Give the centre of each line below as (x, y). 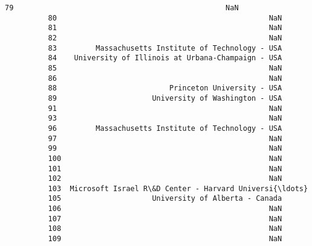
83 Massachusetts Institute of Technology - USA (165, 48)
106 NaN (165, 209)
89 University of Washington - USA (165, 98)
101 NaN (165, 169)
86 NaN (165, 78)
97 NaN (165, 138)
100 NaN (165, 158)
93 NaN (165, 118)
